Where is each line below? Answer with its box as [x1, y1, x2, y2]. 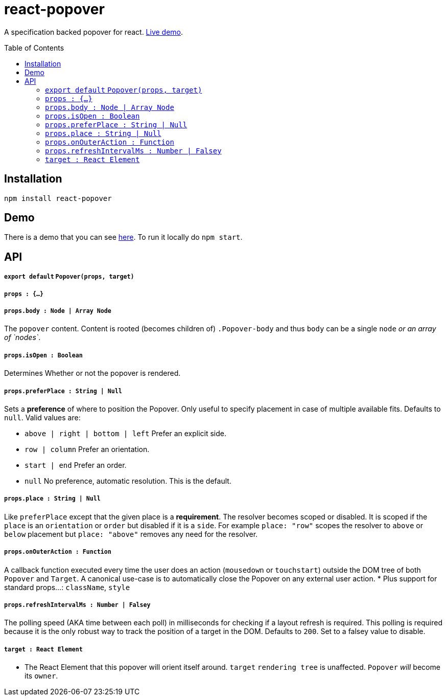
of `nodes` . [4, 333, 41, 342]
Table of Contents [4, 43, 64, 52]
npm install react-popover [4, 194, 112, 202]
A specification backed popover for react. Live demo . [4, 27, 183, 36]
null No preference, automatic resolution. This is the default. [25, 476, 231, 485]
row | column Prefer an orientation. [25, 444, 150, 454]
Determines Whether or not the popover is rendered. [4, 369, 181, 378]
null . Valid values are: [4, 413, 81, 422]
